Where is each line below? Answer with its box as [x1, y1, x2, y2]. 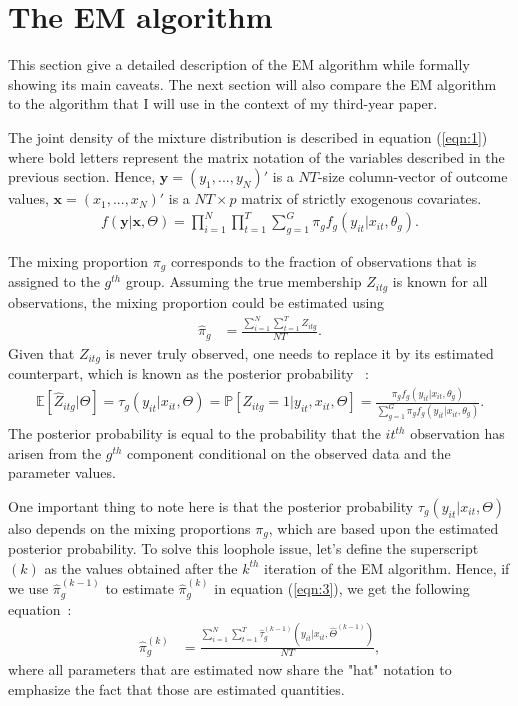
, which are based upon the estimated [268, 517, 499, 538]
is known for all [392, 271, 488, 292]
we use [8, 578, 49, 599]
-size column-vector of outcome [317, 166, 508, 187]
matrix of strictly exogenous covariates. [241, 188, 482, 209]
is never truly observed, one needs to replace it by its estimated [105, 342, 494, 363]
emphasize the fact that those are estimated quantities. [8, 678, 345, 699]
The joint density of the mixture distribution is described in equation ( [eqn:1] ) [8, 126, 488, 147]
